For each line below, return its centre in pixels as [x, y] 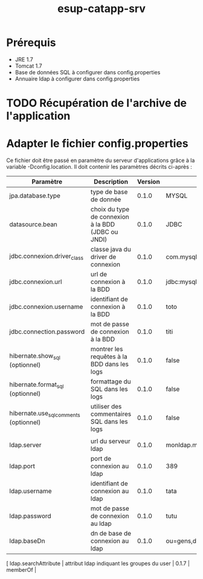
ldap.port [22, 466]
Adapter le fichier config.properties [97, 144]
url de [99, 274]
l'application [38, 116]
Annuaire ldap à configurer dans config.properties [77, 79]
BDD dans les [109, 364]
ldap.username [31, 491]
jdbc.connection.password [47, 332]
